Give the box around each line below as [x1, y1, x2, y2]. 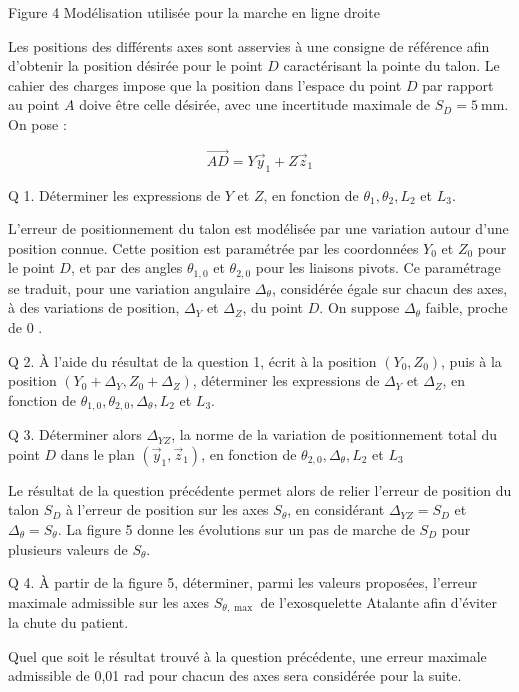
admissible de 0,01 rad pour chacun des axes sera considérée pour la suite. [8, 665, 462, 686]
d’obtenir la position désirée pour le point [8, 55, 263, 76]
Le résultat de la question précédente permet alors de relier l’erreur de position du [8, 479, 512, 500]
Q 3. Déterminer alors [8, 424, 142, 445]
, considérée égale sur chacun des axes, [271, 277, 508, 298]
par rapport [422, 74, 494, 95]
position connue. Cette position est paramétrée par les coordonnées [8, 237, 419, 258]
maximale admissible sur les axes [8, 591, 210, 612]
